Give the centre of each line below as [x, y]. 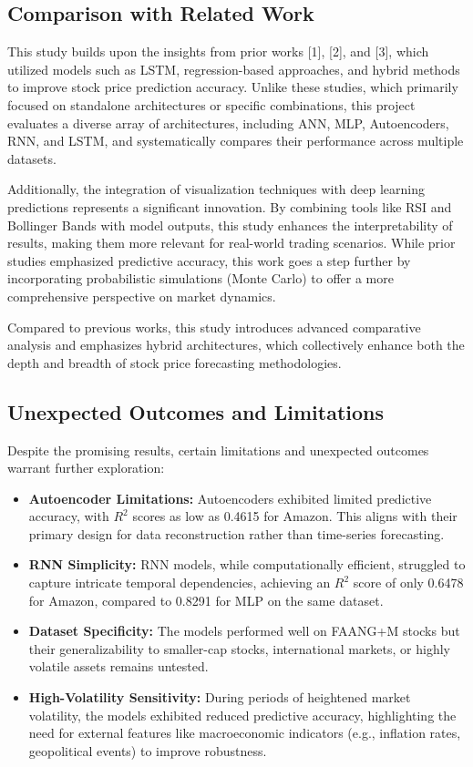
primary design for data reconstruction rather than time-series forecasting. [236, 533]
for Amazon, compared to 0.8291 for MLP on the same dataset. [206, 600]
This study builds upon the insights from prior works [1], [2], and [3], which [218, 51]
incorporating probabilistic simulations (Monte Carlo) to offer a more [201, 278]
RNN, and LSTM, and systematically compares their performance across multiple [236, 141]
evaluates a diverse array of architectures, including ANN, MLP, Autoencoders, [228, 123]
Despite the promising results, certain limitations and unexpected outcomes [218, 450]
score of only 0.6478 [408, 583]
